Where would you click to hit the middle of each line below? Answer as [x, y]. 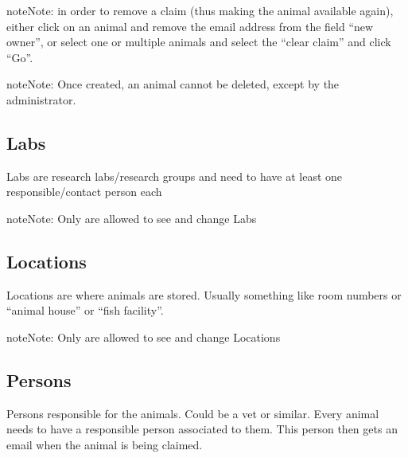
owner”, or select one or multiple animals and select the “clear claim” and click [199, 42]
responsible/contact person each [84, 192]
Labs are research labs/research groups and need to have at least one [175, 176]
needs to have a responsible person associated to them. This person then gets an [202, 429]
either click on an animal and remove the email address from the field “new [190, 26]
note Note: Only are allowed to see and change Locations [144, 337]
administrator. [41, 99]
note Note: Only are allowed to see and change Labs [132, 218]
